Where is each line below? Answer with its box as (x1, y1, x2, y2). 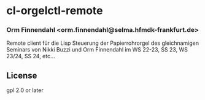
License (6, 70, 37, 80)
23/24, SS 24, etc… (6, 53, 55, 60)
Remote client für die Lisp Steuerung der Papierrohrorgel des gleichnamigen (6, 39, 199, 47)
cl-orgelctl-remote (6, 4, 103, 18)
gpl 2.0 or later (6, 87, 44, 94)
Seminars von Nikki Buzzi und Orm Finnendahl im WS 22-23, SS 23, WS (6, 46, 188, 53)
